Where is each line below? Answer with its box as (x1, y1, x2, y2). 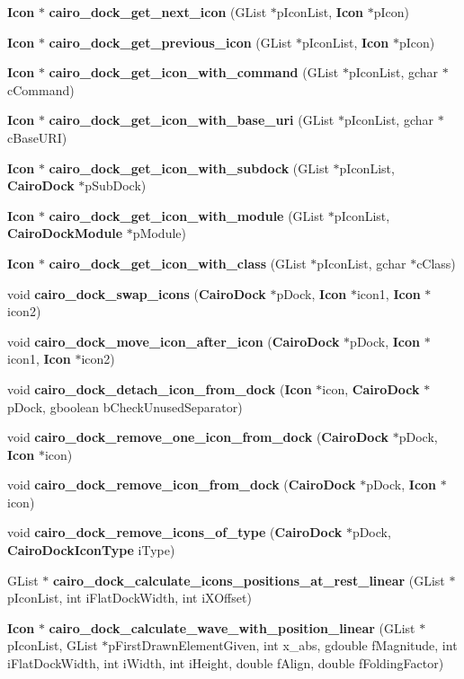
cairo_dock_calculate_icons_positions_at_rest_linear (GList (52, 570, 445, 589)
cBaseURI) (7, 128, 67, 146)
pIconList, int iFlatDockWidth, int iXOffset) (7, 588, 252, 607)
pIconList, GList (7, 636, 98, 655)
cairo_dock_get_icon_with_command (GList (49, 63, 339, 82)
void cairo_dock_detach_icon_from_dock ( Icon (7, 379, 312, 398)
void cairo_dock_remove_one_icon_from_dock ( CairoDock (7, 428, 389, 446)
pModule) (132, 224, 186, 242)
